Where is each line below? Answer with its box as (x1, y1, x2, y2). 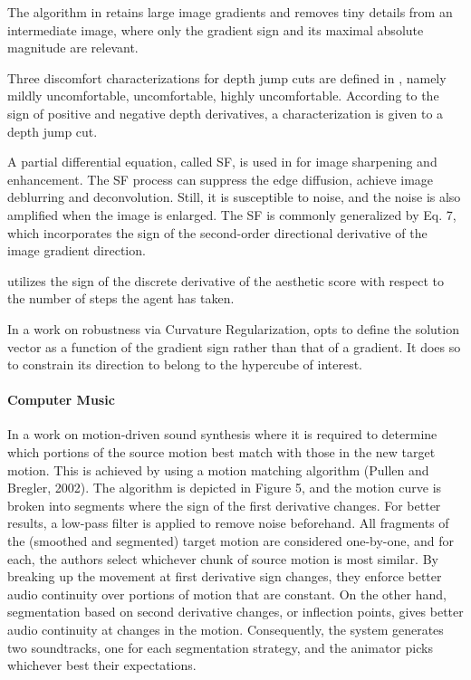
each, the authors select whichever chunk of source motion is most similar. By (7, 549, 438, 568)
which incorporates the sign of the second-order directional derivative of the (7, 223, 428, 242)
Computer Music (7, 390, 115, 409)
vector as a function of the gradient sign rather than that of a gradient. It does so (7, 337, 461, 356)
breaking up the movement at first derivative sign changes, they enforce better (7, 567, 442, 586)
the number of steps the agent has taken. (7, 289, 235, 308)
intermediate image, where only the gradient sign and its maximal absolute (7, 20, 424, 39)
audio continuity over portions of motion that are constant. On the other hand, (7, 584, 447, 603)
